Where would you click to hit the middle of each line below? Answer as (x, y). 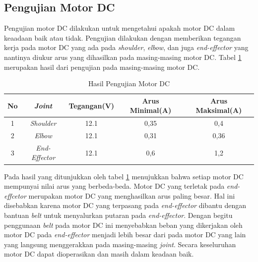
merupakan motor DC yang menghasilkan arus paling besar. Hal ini (132, 195)
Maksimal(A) (219, 110)
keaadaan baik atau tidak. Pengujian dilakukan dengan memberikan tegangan (123, 37)
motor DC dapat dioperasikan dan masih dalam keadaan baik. (99, 254)
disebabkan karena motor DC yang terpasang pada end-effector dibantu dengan (125, 205)
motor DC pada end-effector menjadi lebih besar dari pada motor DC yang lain (125, 235)
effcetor (15, 195)
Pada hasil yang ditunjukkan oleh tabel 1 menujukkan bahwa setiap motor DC (124, 176)
